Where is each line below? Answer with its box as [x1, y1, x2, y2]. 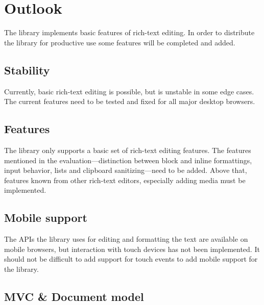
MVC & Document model [4, 288, 144, 304]
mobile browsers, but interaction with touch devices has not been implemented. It [4, 243, 260, 254]
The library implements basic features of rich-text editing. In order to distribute [4, 27, 255, 38]
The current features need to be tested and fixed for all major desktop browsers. [4, 96, 255, 107]
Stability [4, 62, 50, 78]
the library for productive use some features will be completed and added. [4, 37, 235, 47]
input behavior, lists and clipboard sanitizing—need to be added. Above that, [4, 165, 247, 175]
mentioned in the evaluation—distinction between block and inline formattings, [4, 155, 252, 165]
